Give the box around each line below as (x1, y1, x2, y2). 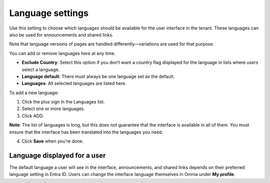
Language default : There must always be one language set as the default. (21, 73, 175, 79)
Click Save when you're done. (21, 138, 84, 144)
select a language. (21, 66, 60, 72)
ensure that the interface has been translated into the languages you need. (9, 129, 163, 135)
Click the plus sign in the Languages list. (21, 99, 105, 105)
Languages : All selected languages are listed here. (21, 80, 127, 86)
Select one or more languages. (21, 105, 85, 112)
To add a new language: (9, 89, 59, 95)
